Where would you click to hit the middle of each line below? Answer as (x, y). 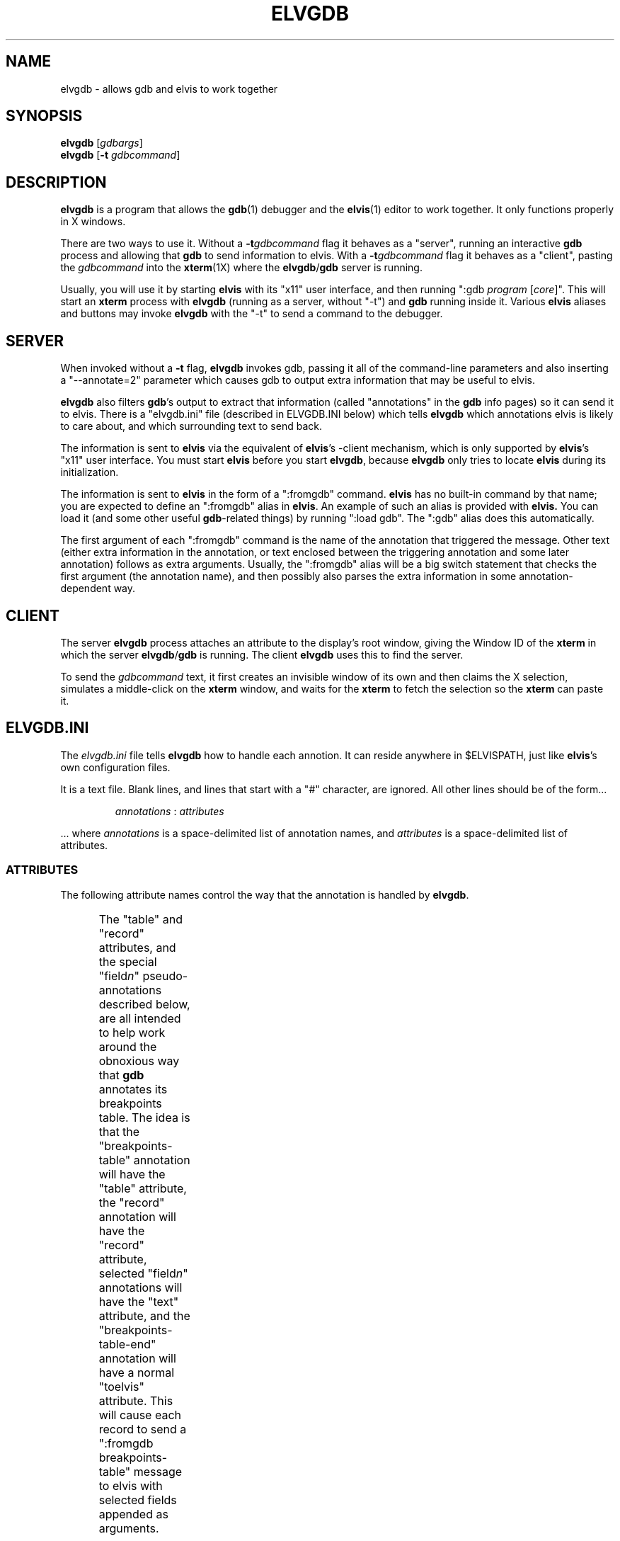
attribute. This (136, 1400)
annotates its (133, 1089)
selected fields (138, 1500)
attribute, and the (144, 1315)
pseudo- (165, 976)
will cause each (140, 1415)
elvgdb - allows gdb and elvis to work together (169, 89)
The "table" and (141, 919)
